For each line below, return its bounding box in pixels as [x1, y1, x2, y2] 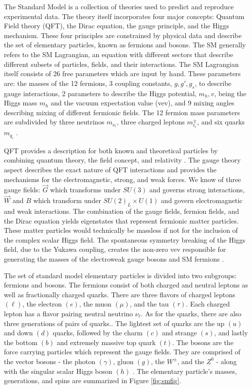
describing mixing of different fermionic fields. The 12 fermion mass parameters [4, 107, 240, 117]
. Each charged [186, 299, 230, 309]
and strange [162, 328, 197, 338]
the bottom [4, 337, 37, 347]
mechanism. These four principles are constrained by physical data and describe [4, 30, 242, 40]
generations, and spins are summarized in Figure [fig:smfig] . [4, 375, 181, 386]
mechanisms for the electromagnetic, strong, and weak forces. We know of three [4, 174, 241, 184]
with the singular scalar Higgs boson [4, 366, 112, 376]
